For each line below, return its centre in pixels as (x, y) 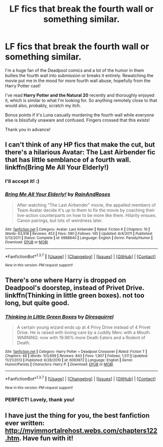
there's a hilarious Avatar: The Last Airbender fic (80, 152)
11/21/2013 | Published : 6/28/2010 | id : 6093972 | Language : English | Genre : (69, 360)
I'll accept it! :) (22, 182)
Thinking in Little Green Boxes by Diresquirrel (59, 316)
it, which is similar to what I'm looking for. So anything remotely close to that (81, 100)
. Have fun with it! (46, 438)
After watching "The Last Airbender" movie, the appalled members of (86, 205)
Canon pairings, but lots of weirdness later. (60, 220)
